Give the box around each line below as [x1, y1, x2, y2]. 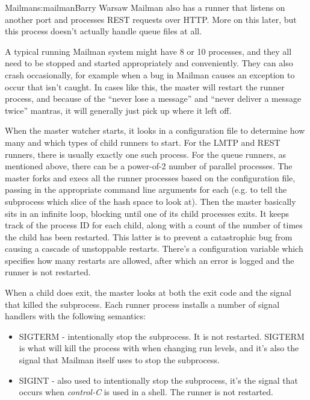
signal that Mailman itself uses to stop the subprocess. [19, 354, 220, 366]
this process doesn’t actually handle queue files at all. [5, 25, 202, 37]
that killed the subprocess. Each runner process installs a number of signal [5, 298, 280, 310]
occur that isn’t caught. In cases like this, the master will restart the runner [5, 80, 285, 93]
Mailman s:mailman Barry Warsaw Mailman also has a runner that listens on [5, 1, 285, 13]
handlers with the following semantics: [5, 310, 146, 322]
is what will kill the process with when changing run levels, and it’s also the [19, 342, 299, 354]
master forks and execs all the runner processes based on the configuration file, [5, 171, 296, 184]
